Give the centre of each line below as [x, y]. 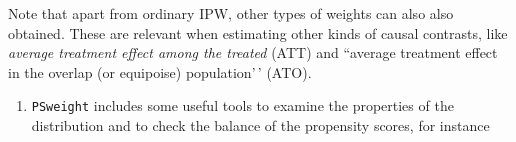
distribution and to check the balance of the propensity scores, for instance [260, 125]
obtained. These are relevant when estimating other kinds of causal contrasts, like [258, 32]
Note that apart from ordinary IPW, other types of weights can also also [231, 13]
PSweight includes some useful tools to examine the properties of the [242, 105]
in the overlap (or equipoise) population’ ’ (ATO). [160, 71]
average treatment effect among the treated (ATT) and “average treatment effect [253, 52]
